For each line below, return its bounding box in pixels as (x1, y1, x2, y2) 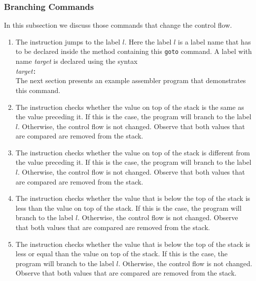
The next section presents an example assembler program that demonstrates (15, 75, 246, 86)
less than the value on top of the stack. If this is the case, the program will (15, 202, 242, 213)
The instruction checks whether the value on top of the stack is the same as (15, 101, 244, 112)
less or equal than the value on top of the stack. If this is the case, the (15, 248, 228, 259)
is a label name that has (178, 36, 251, 47)
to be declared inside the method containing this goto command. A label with (15, 46, 252, 56)
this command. (15, 85, 61, 95)
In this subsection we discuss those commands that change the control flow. (4, 20, 232, 30)
